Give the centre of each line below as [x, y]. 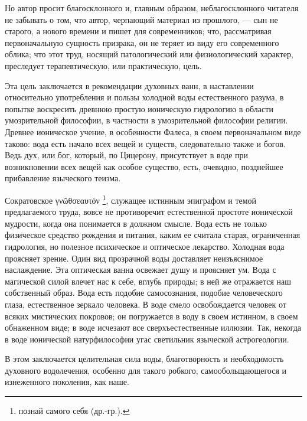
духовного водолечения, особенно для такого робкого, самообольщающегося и [146, 370]
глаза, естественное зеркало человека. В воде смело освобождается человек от [146, 304]
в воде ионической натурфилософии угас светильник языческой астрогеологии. [147, 339]
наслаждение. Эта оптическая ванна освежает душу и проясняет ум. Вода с [141, 270]
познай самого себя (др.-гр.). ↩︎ [74, 411]
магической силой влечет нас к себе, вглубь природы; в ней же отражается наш [148, 281]
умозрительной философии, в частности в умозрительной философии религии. [146, 120]
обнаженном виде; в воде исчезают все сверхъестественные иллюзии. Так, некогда [153, 327]
